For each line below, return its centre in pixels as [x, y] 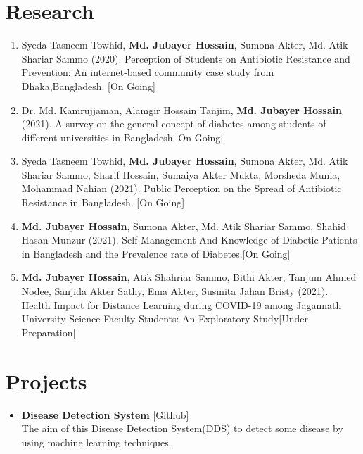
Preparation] [49, 332]
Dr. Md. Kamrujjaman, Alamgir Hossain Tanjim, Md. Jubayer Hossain [181, 109]
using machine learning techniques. [96, 442]
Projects [46, 380]
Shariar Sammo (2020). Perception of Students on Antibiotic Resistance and [186, 58]
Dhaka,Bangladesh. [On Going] [88, 86]
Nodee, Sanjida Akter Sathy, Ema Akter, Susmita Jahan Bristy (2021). [175, 291]
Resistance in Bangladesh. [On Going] [103, 202]
